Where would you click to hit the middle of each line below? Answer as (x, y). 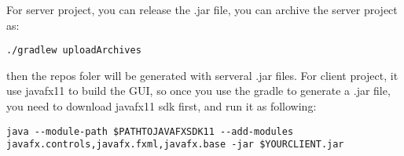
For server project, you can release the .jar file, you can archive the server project (202, 9)
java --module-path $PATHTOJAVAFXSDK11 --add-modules (150, 131)
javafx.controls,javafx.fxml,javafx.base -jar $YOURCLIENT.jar (175, 145)
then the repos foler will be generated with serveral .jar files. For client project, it (202, 75)
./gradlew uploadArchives (74, 51)
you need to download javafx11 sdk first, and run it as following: (162, 106)
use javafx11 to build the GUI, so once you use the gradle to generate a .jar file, (198, 91)
